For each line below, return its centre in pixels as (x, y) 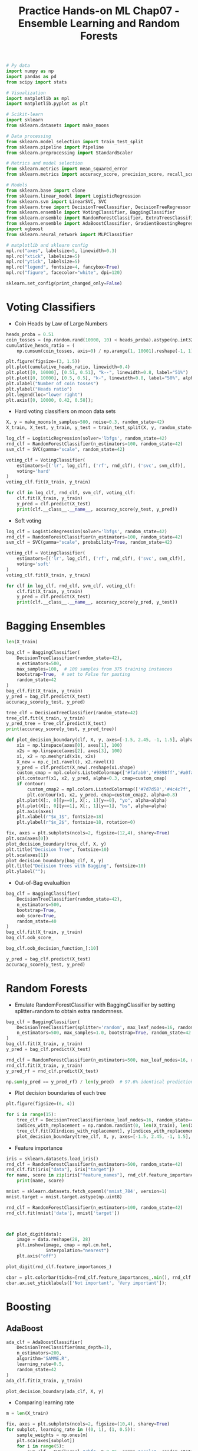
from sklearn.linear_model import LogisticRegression (74, 196)
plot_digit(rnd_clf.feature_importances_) (59, 1267)
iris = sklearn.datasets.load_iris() (52, 1159)
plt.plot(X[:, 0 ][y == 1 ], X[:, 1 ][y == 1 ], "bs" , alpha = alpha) (92, 806)
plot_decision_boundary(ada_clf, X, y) (55, 1391)
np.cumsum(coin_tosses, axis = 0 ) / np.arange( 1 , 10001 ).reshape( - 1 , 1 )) (106, 351)
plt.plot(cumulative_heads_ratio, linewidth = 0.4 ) (68, 367)
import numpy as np (30, 71)
